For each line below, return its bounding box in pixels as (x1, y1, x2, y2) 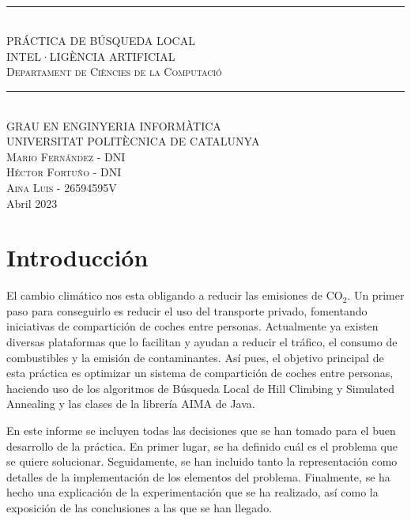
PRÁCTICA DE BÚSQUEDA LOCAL (6, 32, 195, 49)
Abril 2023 (6, 194, 58, 211)
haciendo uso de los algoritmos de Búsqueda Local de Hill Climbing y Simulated (6, 379, 395, 396)
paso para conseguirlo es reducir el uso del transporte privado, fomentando (6, 302, 368, 319)
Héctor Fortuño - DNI (6, 164, 122, 180)
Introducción (6, 241, 149, 274)
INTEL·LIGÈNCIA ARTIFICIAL (6, 47, 175, 64)
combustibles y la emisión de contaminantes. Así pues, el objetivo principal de (6, 349, 384, 365)
